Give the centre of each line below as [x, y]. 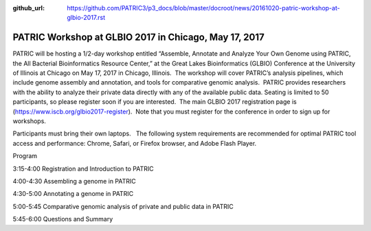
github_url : [29, 8]
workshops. [29, 121]
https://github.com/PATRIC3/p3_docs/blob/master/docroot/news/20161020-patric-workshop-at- [203, 8]
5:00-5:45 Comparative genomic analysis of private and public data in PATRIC [123, 206]
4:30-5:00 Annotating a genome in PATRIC [73, 194]
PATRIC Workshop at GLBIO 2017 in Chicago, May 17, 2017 [138, 37]
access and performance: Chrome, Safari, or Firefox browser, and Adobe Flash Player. [135, 143]
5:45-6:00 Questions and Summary [63, 219]
